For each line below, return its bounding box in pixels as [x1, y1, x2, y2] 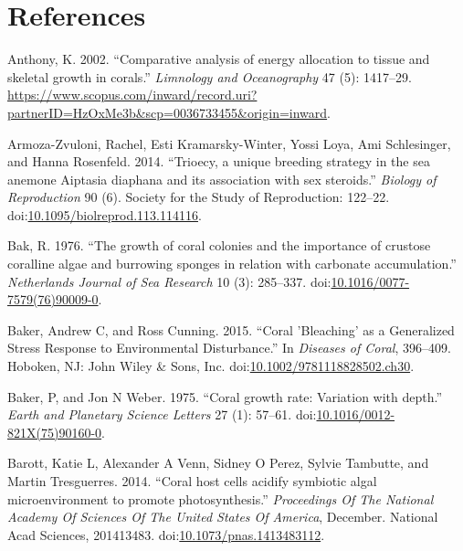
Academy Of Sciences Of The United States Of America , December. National [7, 507, 438, 526]
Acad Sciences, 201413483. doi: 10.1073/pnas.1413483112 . [7, 525, 325, 544]
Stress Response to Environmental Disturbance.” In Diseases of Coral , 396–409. [7, 338, 451, 357]
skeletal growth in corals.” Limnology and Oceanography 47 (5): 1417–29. [7, 67, 412, 86]
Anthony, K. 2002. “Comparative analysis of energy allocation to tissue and [7, 49, 430, 69]
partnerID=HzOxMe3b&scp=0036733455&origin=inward [7, 102, 328, 122]
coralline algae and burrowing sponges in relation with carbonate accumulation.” [7, 254, 457, 273]
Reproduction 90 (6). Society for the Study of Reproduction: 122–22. [7, 187, 390, 207]
